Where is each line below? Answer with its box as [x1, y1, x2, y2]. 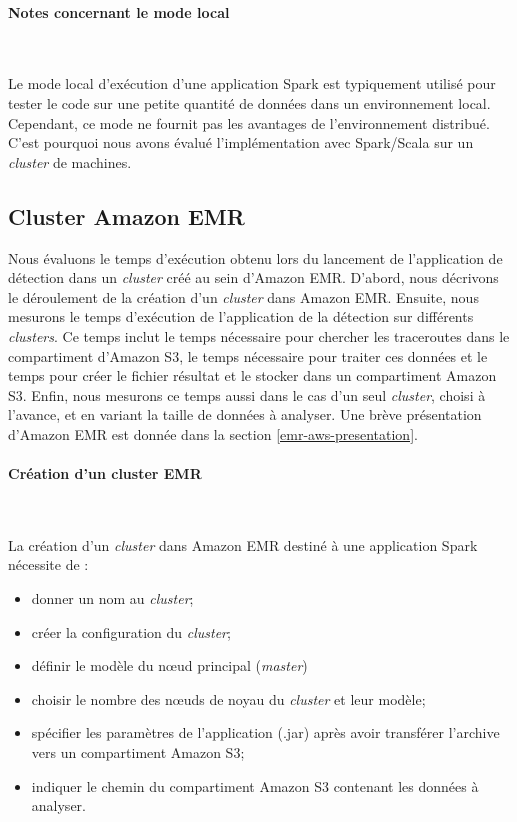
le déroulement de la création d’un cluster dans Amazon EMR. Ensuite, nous [8, 286, 479, 307]
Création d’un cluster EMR [8, 463, 202, 484]
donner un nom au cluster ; [31, 588, 194, 609]
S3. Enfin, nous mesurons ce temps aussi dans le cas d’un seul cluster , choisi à [8, 384, 486, 405]
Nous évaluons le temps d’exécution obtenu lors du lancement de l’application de [8, 247, 503, 268]
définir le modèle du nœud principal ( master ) [31, 655, 308, 676]
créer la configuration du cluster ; [31, 621, 231, 642]
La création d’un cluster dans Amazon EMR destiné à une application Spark [8, 534, 478, 555]
